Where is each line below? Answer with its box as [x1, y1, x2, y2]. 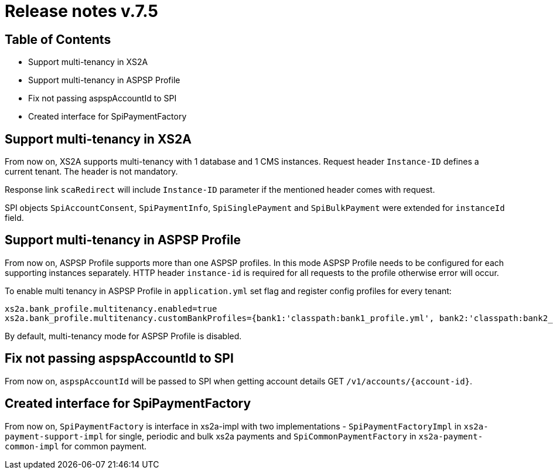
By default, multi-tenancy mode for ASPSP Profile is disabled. [5, 330, 242, 341]
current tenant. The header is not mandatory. [5, 166, 178, 177]
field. [5, 213, 24, 223]
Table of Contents [5, 32, 111, 47]
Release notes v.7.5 [5, 1, 158, 21]
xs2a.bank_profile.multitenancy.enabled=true [5, 304, 217, 313]
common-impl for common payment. [5, 441, 147, 451]
